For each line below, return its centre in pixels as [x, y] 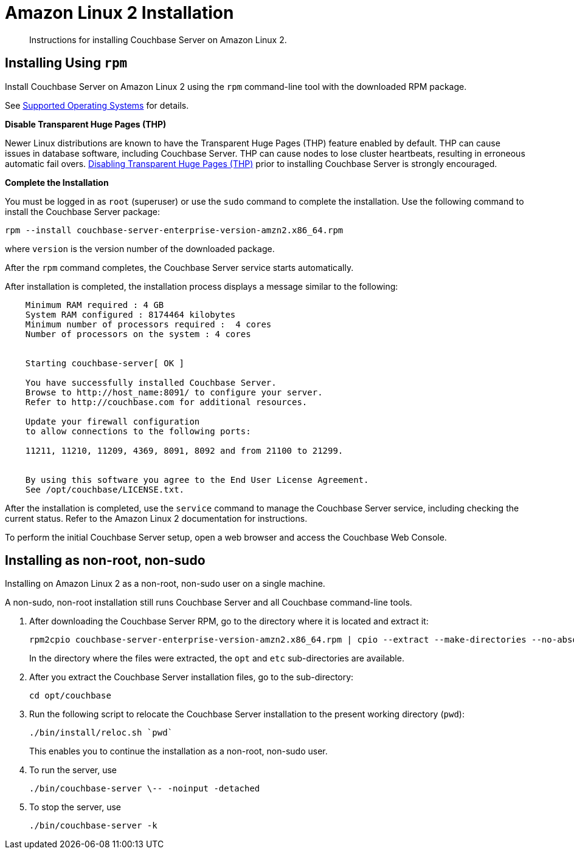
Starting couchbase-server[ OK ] [105, 363]
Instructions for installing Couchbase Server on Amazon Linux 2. [158, 39]
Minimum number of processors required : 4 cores [148, 324]
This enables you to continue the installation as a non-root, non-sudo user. [178, 751]
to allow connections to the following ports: [138, 431]
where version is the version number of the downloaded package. [140, 248]
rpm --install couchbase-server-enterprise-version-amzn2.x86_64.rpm [174, 230]
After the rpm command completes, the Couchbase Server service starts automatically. [179, 267]
